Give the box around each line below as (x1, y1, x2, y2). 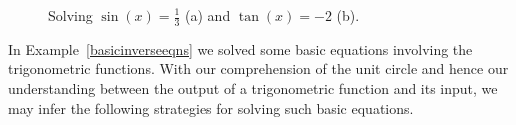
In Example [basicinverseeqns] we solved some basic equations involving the (8, 38, 473, 59)
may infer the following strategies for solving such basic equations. (8, 97, 414, 118)
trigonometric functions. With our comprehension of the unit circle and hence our (8, 58, 509, 79)
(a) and (185, 5, 231, 25)
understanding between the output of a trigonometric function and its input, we (8, 78, 498, 99)
